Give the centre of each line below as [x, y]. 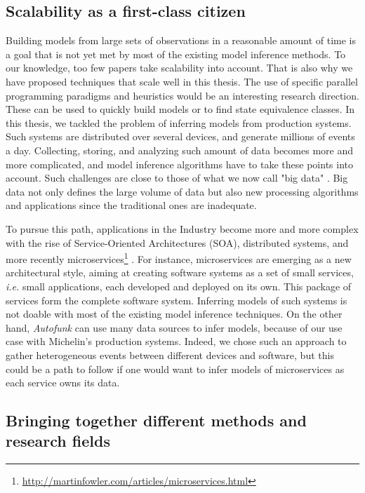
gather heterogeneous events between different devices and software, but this [170, 354]
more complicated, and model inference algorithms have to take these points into [179, 164]
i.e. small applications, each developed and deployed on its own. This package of [179, 286]
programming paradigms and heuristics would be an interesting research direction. [182, 95]
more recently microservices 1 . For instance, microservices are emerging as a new [179, 258]
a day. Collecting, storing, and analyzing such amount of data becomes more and [179, 150]
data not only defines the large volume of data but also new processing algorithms [182, 191]
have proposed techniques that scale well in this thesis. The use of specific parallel [182, 81]
